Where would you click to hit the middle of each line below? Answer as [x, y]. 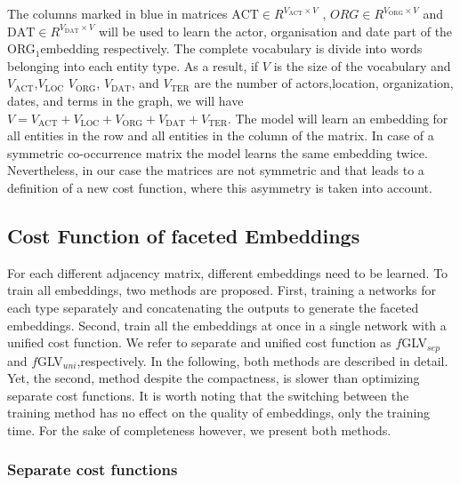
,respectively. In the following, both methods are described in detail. [262, 360]
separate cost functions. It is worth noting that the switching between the [208, 395]
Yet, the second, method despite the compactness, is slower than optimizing [214, 378]
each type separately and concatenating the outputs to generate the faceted [213, 307]
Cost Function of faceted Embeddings [184, 235]
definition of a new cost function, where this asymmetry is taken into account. [220, 187]
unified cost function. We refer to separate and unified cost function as [199, 342]
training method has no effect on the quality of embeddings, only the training [219, 413]
